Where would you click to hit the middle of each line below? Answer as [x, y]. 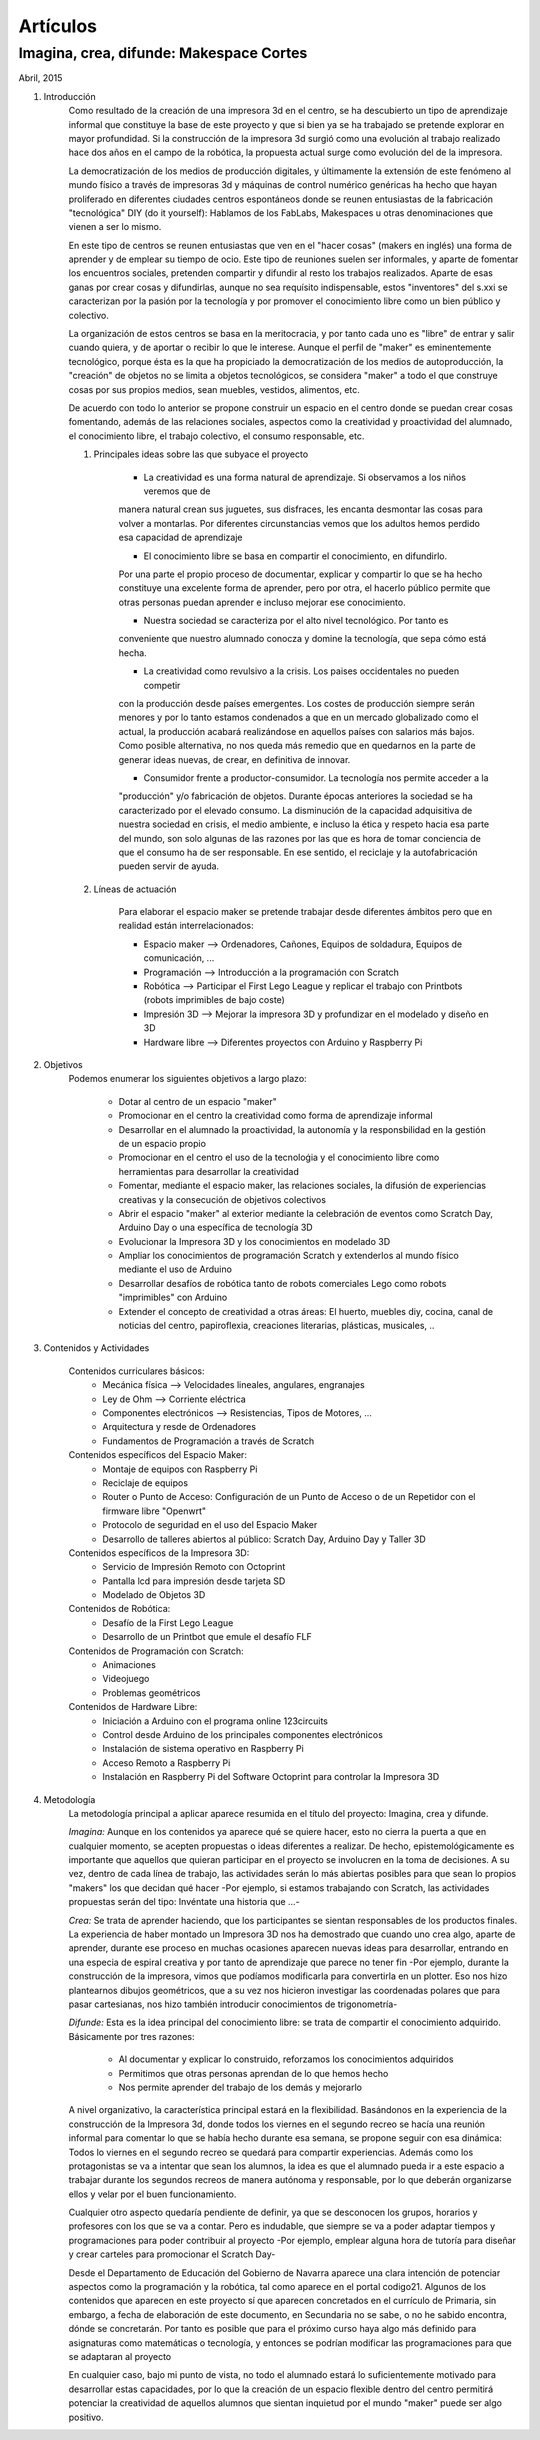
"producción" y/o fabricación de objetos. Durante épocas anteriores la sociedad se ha [296, 796]
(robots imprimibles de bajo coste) [214, 1000]
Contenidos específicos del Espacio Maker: [157, 1455]
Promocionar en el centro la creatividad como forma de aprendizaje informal [276, 1116]
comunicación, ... [179, 958]
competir [162, 685]
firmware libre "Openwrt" [154, 1511]
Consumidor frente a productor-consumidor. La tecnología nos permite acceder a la [316, 777]
